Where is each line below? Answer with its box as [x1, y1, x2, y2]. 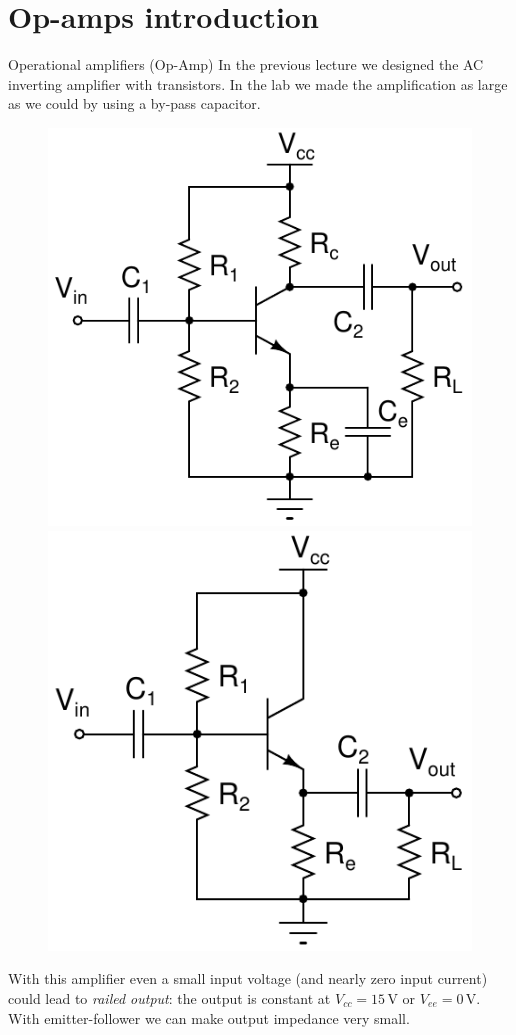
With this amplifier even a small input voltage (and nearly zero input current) [8, 968, 488, 989]
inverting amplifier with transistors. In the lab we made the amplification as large [8, 73, 508, 94]
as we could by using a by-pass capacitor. [8, 93, 261, 114]
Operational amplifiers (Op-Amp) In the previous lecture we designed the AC [8, 54, 484, 75]
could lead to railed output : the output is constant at [8, 988, 331, 1009]
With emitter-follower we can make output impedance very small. [8, 1007, 410, 1028]
